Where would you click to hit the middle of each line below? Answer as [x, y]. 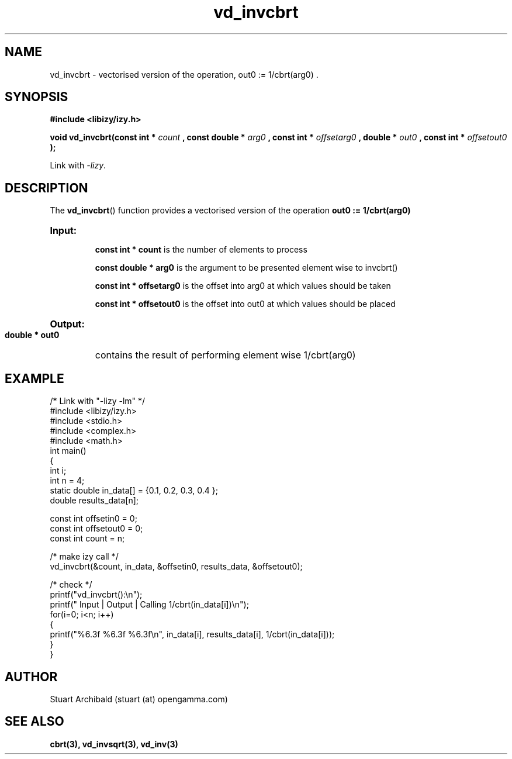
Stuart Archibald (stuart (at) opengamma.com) [139, 699]
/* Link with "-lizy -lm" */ [98, 401]
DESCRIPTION [46, 188]
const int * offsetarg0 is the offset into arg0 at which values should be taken [243, 286]
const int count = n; [87, 539]
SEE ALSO [34, 722]
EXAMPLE [34, 378]
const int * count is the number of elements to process [201, 250]
